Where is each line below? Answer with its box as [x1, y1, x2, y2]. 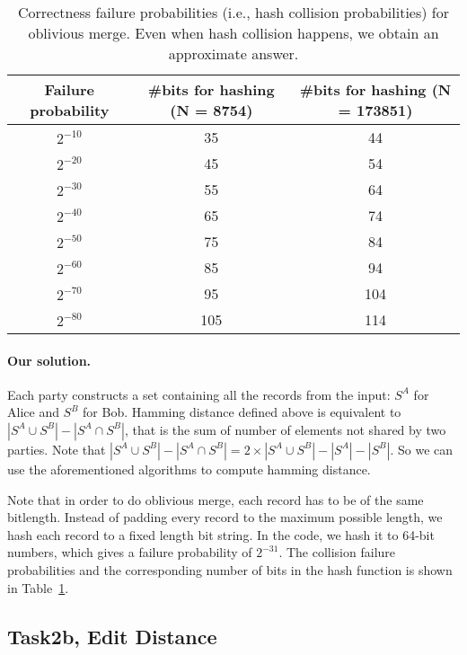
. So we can [390, 439, 454, 458]
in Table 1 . [7, 578, 69, 597]
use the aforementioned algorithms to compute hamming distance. [7, 459, 371, 478]
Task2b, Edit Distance [7, 622, 217, 650]
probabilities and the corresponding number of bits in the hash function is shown [7, 560, 453, 579]
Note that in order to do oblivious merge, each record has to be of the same [7, 490, 424, 509]
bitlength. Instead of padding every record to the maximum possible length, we [7, 508, 443, 527]
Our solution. [7, 350, 92, 369]
